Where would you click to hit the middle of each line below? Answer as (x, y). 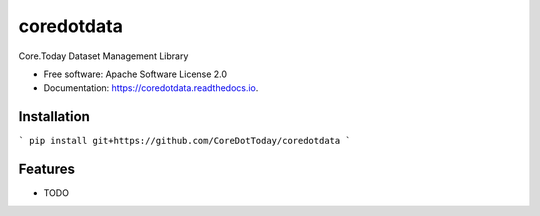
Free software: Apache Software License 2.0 (135, 74)
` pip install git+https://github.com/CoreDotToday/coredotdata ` (185, 141)
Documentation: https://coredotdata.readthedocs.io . (151, 88)
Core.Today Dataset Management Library (103, 56)
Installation (54, 116)
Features (46, 169)
